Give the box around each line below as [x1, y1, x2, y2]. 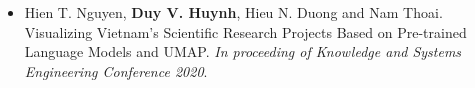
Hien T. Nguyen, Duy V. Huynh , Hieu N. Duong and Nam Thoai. [24, 2, 443, 22]
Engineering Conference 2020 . [24, 60, 208, 81]
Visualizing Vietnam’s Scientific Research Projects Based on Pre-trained [24, 21, 467, 42]
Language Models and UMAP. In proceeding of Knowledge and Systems [24, 41, 462, 62]
